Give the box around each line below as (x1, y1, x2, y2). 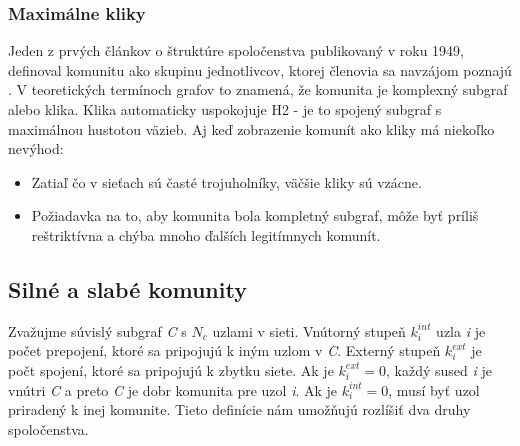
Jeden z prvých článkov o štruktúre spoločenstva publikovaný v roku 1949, (8, 40, 464, 61)
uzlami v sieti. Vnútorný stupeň (212, 320, 406, 341)
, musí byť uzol (388, 379, 480, 400)
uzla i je (436, 320, 486, 341)
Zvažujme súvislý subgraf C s (8, 320, 187, 341)
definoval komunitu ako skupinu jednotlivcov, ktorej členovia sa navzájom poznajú (8, 59, 512, 80)
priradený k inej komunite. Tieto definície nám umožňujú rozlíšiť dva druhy (8, 399, 471, 420)
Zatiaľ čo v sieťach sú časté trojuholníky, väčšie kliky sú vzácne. (31, 171, 422, 192)
